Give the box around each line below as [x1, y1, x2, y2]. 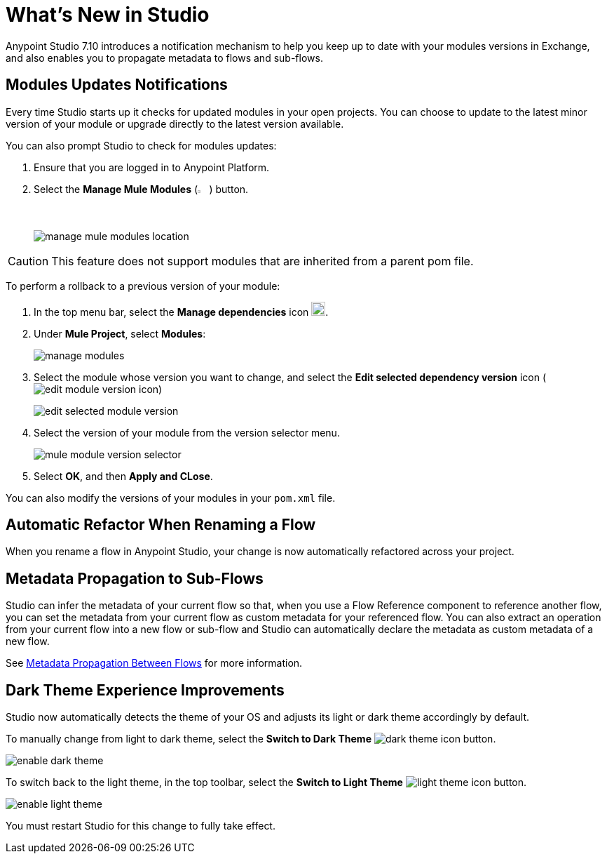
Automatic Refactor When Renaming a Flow [6, 516, 316, 534]
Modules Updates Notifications [6, 76, 228, 94]
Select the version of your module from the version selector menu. [34, 426, 340, 439]
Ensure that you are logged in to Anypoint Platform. [34, 161, 270, 173]
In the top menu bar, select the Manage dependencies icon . [34, 305, 329, 318]
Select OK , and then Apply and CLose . [34, 470, 213, 482]
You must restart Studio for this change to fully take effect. [6, 820, 275, 832]
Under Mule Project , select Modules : [34, 327, 206, 340]
